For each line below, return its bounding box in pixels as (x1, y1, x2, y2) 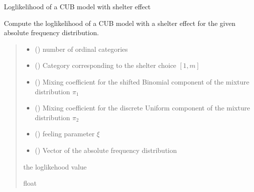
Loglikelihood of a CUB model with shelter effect (4, 1, 151, 11)
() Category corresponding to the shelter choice (35, 60, 176, 70)
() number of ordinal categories (35, 43, 128, 54)
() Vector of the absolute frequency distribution (35, 145, 177, 155)
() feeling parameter (35, 128, 95, 139)
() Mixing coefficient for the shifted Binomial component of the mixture (35, 76, 250, 86)
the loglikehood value (23, 161, 87, 171)
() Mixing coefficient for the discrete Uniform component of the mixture (35, 103, 250, 113)
